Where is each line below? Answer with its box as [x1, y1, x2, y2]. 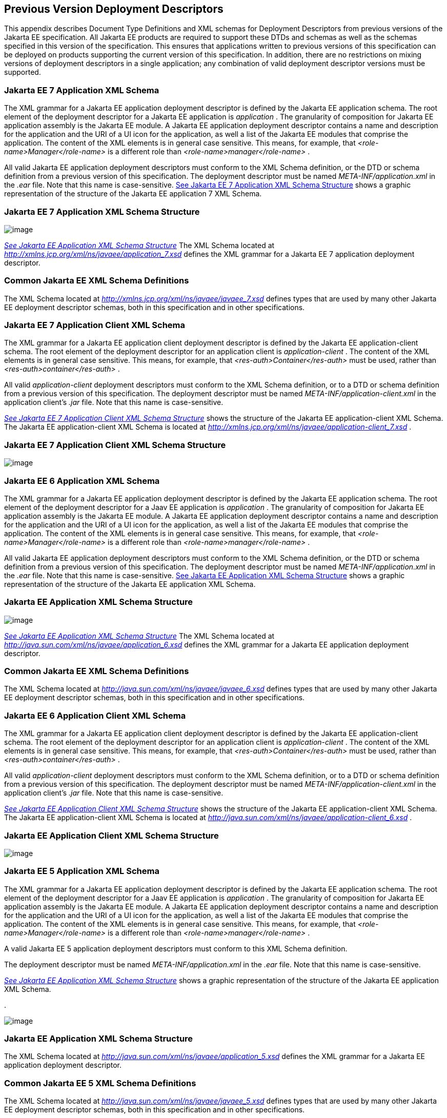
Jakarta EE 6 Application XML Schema [4, 475, 160, 486]
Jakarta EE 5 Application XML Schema [4, 866, 159, 877]
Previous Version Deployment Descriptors [4, 3, 223, 15]
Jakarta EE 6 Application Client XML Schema [4, 710, 186, 721]
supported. [4, 68, 41, 77]
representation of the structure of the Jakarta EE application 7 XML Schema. [4, 189, 262, 198]
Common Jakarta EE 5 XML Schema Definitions [4, 1078, 196, 1088]
